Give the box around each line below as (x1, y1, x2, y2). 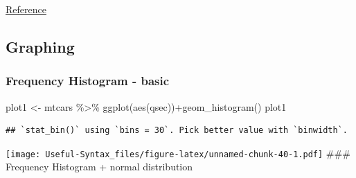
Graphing (6, 35, 75, 57)
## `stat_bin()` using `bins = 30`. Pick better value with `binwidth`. (6, 125, 348, 136)
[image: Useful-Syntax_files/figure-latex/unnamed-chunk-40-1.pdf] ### (6, 145, 350, 160)
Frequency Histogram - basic (6, 72, 170, 89)
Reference (6, 2, 46, 16)
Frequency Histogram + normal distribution (6, 159, 193, 174)
